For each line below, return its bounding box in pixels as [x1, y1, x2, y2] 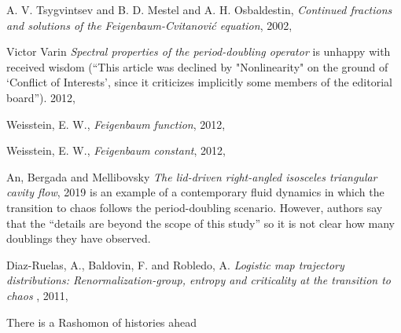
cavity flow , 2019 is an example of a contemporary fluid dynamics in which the [6, 184, 384, 200]
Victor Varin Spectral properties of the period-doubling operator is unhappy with [6, 43, 391, 60]
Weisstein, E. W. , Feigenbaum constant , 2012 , [6, 142, 226, 159]
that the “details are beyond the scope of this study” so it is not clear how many [6, 214, 395, 231]
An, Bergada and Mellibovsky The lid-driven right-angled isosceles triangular [6, 168, 377, 185]
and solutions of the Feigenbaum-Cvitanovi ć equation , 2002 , [6, 16, 292, 33]
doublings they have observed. [6, 230, 151, 247]
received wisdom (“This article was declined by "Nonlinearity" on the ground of [6, 58, 388, 75]
